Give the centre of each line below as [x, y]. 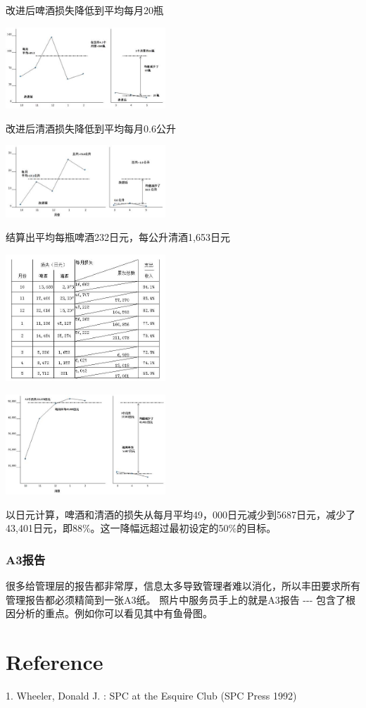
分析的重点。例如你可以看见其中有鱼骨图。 [114, 613]
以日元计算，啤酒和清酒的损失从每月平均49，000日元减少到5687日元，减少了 [181, 514]
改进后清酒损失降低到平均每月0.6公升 [91, 128]
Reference [55, 662]
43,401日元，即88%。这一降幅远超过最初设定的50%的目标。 [141, 528]
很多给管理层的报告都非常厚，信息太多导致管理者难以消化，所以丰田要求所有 [183, 586]
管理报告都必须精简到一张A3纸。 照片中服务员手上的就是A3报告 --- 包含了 [176, 599]
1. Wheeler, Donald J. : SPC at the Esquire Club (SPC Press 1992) [151, 695]
